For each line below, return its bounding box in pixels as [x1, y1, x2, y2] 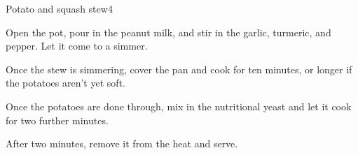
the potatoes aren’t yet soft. [6, 75, 125, 90]
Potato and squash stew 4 [6, 1, 113, 15]
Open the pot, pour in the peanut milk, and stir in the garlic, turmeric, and [6, 24, 331, 39]
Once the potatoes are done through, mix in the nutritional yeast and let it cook [6, 98, 352, 113]
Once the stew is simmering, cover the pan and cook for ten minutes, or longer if [6, 61, 352, 76]
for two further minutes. [6, 112, 109, 127]
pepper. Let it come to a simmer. [6, 38, 148, 53]
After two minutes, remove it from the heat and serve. [6, 136, 238, 151]
